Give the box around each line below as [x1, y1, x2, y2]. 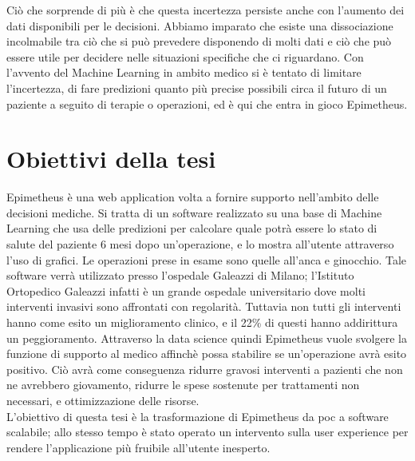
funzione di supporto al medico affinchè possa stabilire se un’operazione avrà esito [6, 345, 407, 362]
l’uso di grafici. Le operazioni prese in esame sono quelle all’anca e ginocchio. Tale [6, 251, 407, 268]
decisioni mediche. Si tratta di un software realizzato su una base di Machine [6, 204, 382, 221]
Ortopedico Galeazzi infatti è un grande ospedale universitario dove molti [6, 282, 366, 299]
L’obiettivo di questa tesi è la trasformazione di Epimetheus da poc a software [6, 407, 389, 424]
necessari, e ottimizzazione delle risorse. [6, 392, 200, 408]
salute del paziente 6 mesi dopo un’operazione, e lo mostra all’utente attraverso [6, 236, 394, 252]
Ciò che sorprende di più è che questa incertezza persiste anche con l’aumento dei [6, 2, 405, 18]
